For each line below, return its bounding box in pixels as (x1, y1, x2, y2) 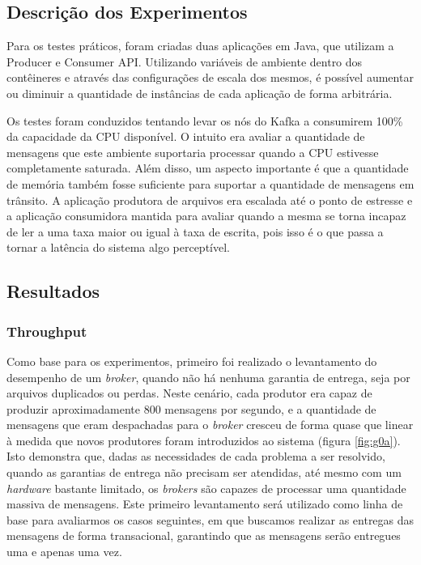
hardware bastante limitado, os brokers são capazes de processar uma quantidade (6, 479, 406, 496)
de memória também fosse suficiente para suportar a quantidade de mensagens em (6, 175, 415, 192)
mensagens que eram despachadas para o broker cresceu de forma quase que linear (6, 416, 414, 433)
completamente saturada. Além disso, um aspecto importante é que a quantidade (6, 159, 409, 176)
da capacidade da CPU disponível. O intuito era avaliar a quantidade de (6, 128, 365, 145)
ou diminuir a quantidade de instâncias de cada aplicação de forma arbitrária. (6, 84, 393, 101)
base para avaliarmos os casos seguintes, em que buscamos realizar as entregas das (6, 511, 415, 528)
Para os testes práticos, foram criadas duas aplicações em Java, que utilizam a (6, 37, 394, 54)
